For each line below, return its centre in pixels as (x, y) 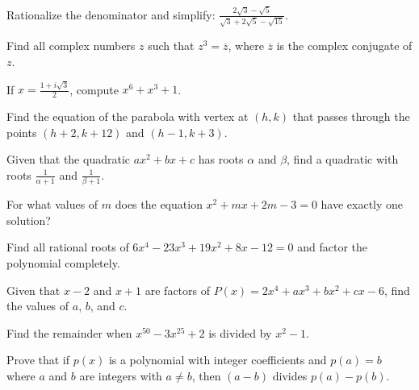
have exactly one (362, 204)
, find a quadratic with (343, 159)
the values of (38, 306)
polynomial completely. (63, 263)
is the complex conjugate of (344, 46)
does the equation (159, 204)
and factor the (333, 247)
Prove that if (38, 360)
